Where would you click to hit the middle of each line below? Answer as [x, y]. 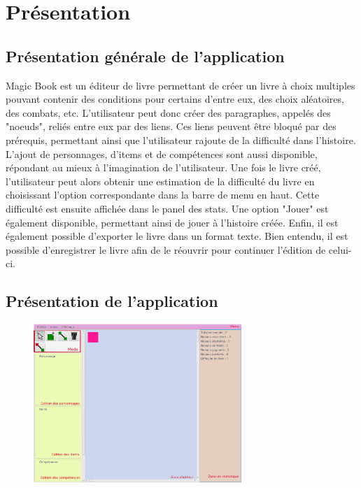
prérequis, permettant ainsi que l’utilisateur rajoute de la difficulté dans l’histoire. [181, 139]
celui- [340, 249]
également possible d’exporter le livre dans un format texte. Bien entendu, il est [177, 236]
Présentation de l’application [112, 301]
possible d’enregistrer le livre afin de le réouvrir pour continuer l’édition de [166, 249]
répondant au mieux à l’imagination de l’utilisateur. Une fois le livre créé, [163, 167]
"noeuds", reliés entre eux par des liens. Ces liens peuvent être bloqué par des [171, 126]
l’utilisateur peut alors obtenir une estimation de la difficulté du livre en [160, 181]
